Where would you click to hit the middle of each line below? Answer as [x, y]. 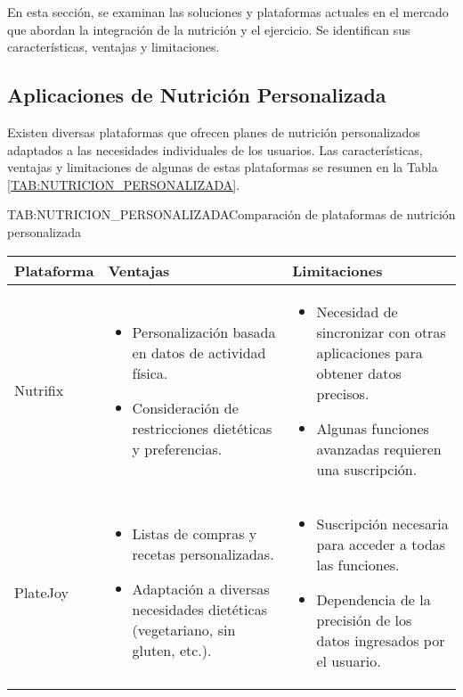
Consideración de [185, 407]
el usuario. [349, 660]
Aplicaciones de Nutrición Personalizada [197, 95]
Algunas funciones [373, 428]
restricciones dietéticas [202, 428]
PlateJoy [41, 592]
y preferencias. [177, 448]
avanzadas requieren [379, 448]
